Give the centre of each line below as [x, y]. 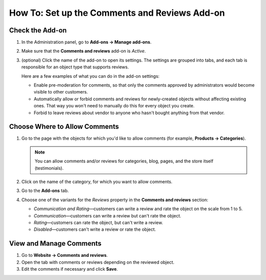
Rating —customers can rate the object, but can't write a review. [99, 222]
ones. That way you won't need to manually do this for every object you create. [114, 106]
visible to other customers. [61, 92]
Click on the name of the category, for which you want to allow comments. [97, 182]
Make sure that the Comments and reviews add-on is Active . [84, 51]
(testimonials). [49, 168]
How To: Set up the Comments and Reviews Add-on [117, 13]
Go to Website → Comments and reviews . [65, 255]
